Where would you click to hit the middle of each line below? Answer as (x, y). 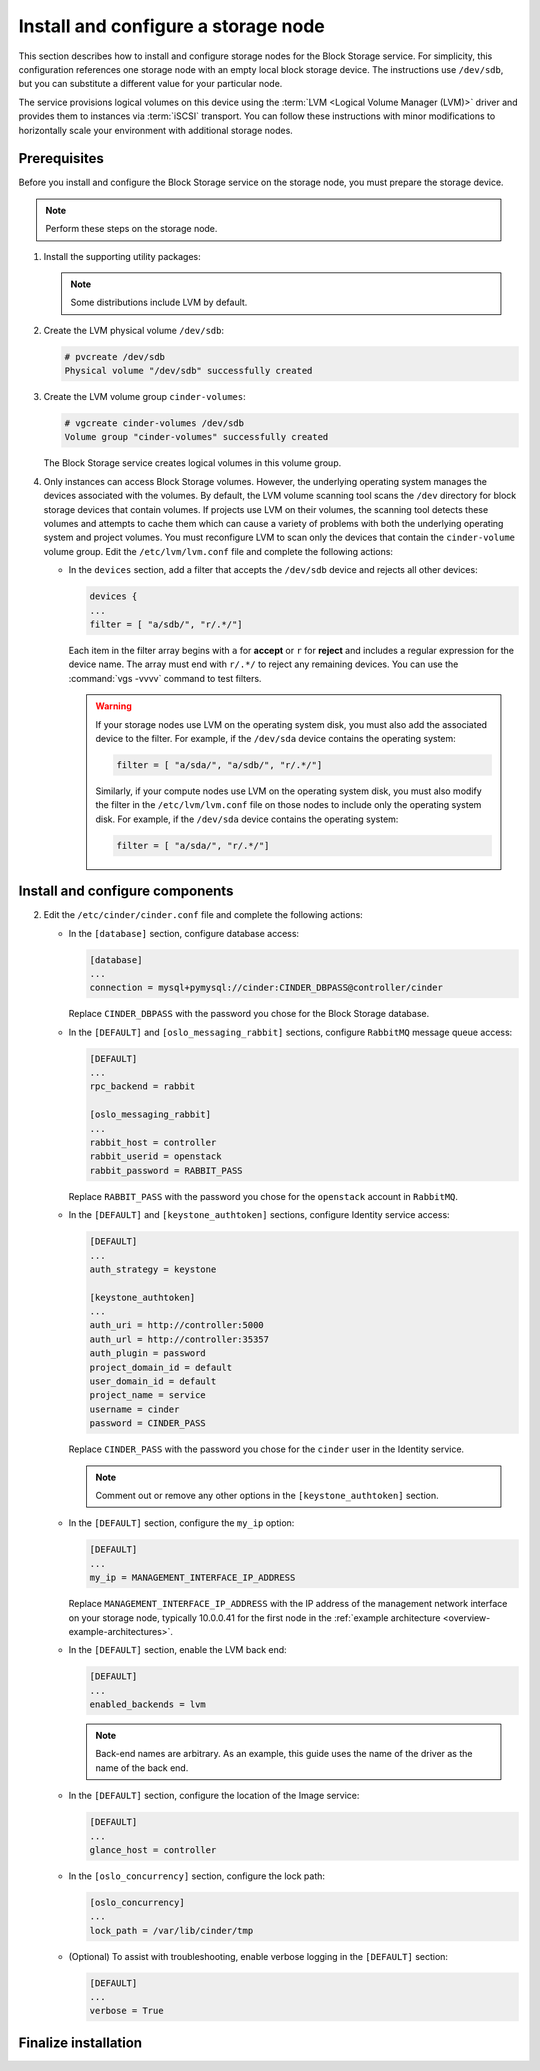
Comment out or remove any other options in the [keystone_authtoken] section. (267, 1495)
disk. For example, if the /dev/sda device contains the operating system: (247, 819)
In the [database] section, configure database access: (184, 933)
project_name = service (148, 1395)
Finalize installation (80, 2042)
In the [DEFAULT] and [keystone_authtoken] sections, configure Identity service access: (259, 1215)
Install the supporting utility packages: (122, 256)
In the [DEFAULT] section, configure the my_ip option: (181, 1523)
